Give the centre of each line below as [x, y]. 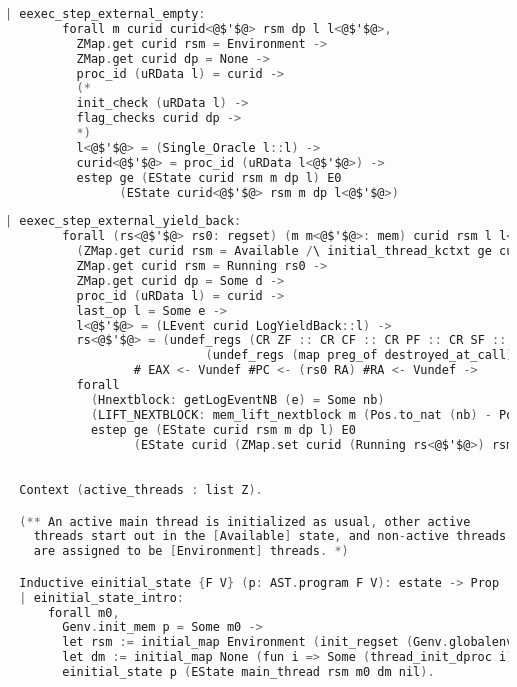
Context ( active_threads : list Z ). [141, 490]
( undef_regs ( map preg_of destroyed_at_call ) [359, 355]
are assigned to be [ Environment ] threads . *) [191, 551]
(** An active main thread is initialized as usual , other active [245, 521]
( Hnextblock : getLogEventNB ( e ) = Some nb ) [237, 399]
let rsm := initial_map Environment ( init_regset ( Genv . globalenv [288, 642]
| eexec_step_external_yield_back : [123, 221]
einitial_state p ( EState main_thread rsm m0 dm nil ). [248, 672]
